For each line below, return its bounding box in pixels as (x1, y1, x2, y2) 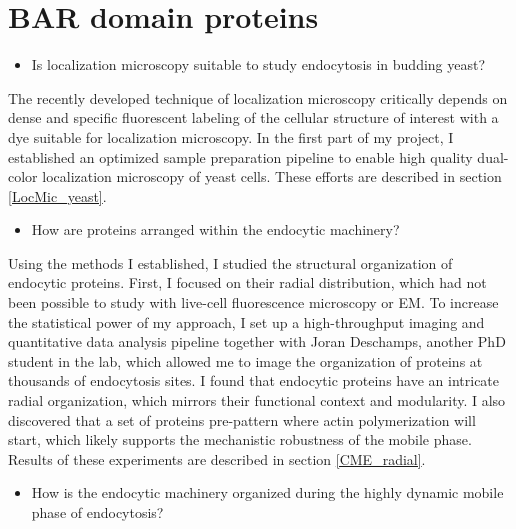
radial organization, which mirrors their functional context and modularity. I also (8, 390, 506, 411)
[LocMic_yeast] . (8, 185, 107, 206)
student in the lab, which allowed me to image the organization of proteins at (8, 350, 483, 371)
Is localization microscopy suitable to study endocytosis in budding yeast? (31, 54, 486, 75)
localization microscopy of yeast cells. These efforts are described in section (42, 166, 502, 187)
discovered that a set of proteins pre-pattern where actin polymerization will (8, 409, 476, 430)
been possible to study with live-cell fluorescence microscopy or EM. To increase (8, 292, 499, 313)
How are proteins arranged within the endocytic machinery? (31, 219, 400, 240)
